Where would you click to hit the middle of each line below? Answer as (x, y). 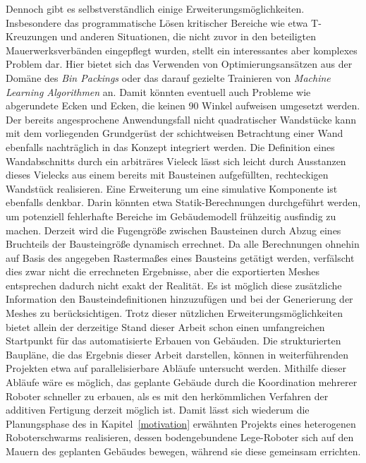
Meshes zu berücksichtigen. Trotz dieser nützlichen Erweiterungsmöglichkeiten (174, 313)
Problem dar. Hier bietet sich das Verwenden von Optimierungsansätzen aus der (179, 64)
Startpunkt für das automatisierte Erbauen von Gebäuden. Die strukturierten (173, 341)
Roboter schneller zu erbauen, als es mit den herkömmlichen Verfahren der (167, 396)
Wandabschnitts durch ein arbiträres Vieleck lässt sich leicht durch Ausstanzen (176, 161)
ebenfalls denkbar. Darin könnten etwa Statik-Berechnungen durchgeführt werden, (183, 202)
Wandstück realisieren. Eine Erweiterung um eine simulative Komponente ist (172, 188)
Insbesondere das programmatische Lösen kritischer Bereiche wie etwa (157, 22)
